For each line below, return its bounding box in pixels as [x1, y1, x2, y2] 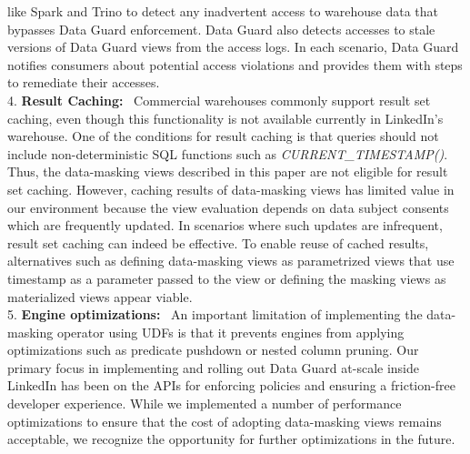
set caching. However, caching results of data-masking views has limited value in [7, 179, 455, 198]
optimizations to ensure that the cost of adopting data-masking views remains [7, 411, 442, 430]
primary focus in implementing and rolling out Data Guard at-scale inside [7, 358, 419, 377]
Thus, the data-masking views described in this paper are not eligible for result [7, 162, 448, 181]
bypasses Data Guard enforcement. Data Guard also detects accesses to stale [7, 19, 435, 38]
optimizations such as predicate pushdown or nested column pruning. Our [7, 340, 419, 359]
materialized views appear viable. [7, 287, 193, 306]
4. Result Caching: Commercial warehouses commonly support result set [7, 90, 431, 109]
